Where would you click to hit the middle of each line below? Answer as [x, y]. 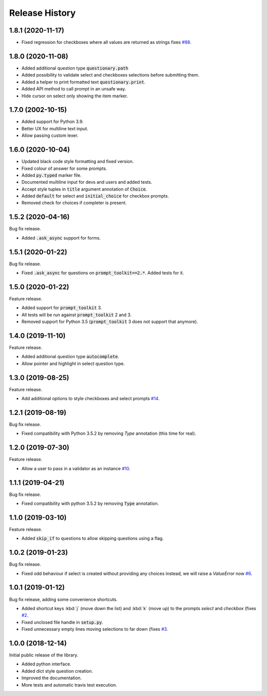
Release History [43, 13]
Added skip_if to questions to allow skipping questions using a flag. [93, 538]
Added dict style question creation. [57, 671]
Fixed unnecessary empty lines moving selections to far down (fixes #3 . [95, 629]
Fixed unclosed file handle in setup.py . [62, 622]
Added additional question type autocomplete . [70, 357]
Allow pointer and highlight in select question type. [73, 364]
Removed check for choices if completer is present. [74, 203]
